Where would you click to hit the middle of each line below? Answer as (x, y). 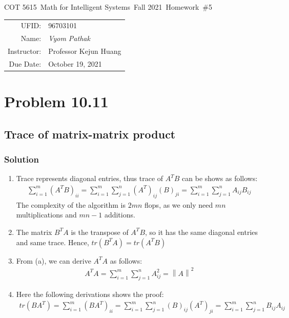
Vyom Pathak (69, 38)
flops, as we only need (179, 204)
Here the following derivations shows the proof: (90, 294)
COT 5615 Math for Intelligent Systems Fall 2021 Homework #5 (108, 7)
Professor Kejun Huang (85, 51)
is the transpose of (100, 232)
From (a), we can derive (54, 260)
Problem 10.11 (56, 101)
